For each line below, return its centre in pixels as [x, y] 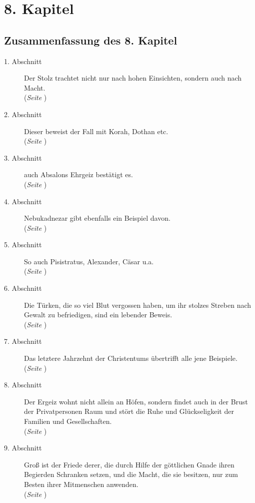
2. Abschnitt [23, 114]
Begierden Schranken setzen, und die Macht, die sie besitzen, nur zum [131, 474]
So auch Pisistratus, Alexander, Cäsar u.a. [89, 261]
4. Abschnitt [23, 201]
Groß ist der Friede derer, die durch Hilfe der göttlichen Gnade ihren [129, 464]
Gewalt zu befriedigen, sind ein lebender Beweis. [98, 315]
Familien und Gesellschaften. [68, 421]
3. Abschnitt [23, 157]
